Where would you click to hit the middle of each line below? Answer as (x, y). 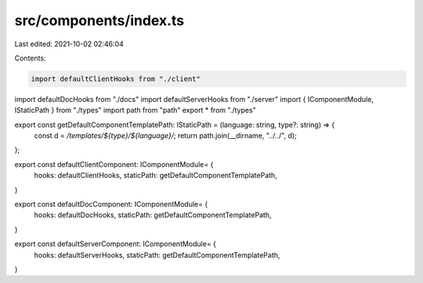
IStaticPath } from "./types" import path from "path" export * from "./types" (135, 111)
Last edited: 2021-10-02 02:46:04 (69, 44)
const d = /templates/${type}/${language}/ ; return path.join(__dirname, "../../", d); (165, 136)
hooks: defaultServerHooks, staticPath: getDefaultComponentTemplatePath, (157, 255)
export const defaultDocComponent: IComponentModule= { (111, 205)
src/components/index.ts (99, 20)
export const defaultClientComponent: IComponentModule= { (114, 164)
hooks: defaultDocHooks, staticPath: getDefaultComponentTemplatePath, (153, 215)
